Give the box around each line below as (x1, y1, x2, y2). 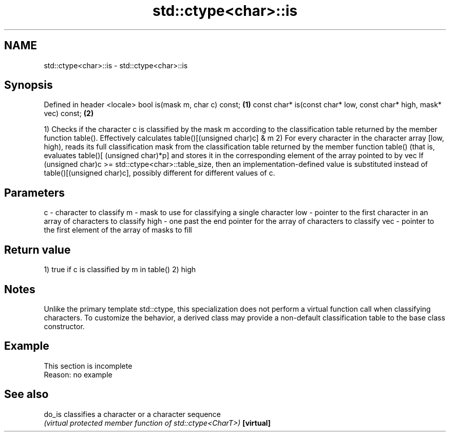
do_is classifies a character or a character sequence (44, 409, 221, 419)
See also (4, 388, 49, 401)
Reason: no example (44, 370, 113, 379)
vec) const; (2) (44, 109, 94, 118)
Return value (4, 243, 71, 256)
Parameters (4, 186, 65, 199)
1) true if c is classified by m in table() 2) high (44, 265, 196, 274)
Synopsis (4, 79, 53, 92)
